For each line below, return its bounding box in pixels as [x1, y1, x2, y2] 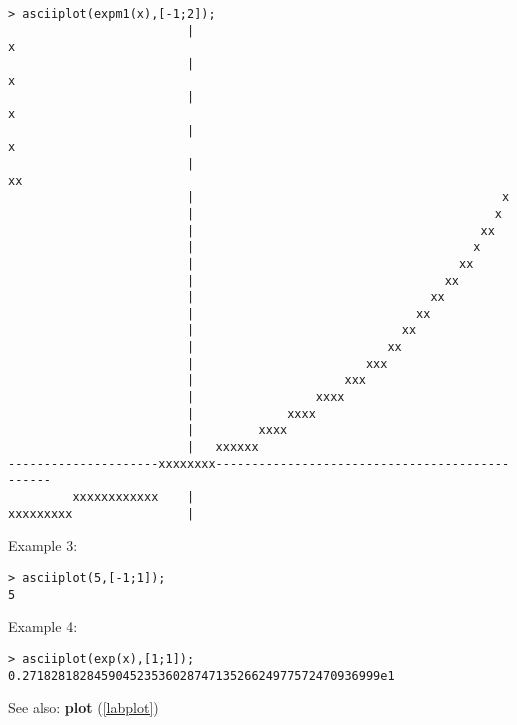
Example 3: [8, 535, 78, 556]
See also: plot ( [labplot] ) [8, 697, 159, 718]
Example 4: [8, 616, 78, 637]
